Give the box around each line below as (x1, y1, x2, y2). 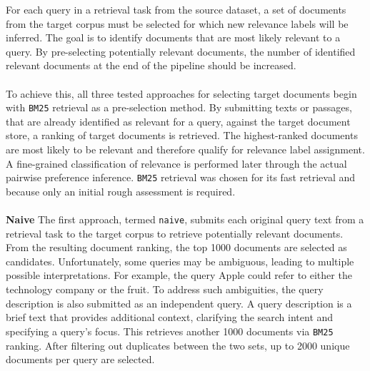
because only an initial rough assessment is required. (6, 183, 236, 198)
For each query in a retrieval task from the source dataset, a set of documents (6, 2, 346, 16)
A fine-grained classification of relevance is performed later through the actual (6, 156, 347, 171)
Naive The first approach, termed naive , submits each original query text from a (6, 212, 364, 227)
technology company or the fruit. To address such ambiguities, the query (6, 282, 324, 297)
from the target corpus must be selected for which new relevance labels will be (6, 16, 349, 31)
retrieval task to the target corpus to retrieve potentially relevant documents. (6, 225, 344, 240)
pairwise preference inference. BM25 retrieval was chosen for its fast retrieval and (6, 170, 356, 185)
